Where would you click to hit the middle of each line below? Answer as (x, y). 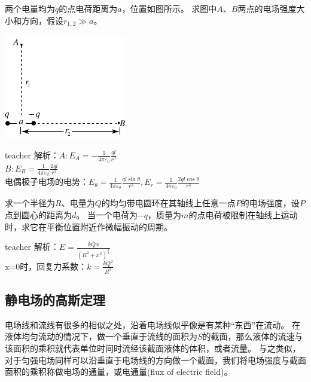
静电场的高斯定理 (55, 299)
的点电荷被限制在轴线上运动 (243, 215)
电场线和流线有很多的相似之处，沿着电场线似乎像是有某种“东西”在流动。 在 (153, 324)
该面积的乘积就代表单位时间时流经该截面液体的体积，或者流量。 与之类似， (153, 348)
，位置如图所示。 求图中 (169, 8)
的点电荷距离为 (88, 8)
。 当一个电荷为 (107, 215)
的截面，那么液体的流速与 (253, 336)
